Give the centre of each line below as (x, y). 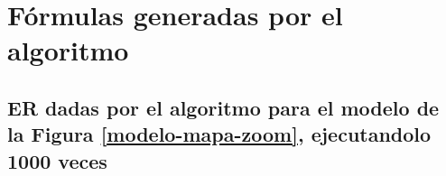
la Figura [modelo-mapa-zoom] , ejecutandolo (219, 134)
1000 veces (57, 160)
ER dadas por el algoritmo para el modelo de (223, 107)
